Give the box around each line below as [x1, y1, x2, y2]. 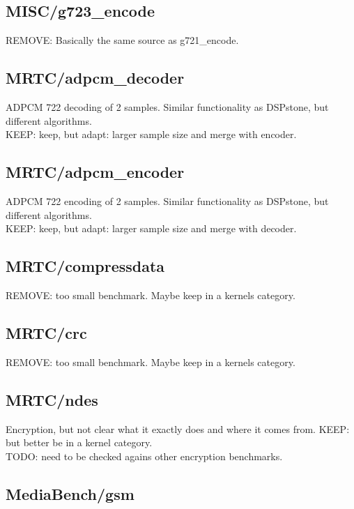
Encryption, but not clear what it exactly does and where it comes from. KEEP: [6, 421, 350, 436]
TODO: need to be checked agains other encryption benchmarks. [6, 448, 283, 463]
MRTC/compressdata [6, 255, 165, 277]
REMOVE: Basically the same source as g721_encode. [6, 33, 239, 47]
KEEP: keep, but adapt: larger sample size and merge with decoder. [6, 221, 297, 236]
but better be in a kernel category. [6, 435, 153, 450]
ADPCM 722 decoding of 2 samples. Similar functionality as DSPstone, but [6, 100, 329, 114]
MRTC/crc [6, 321, 87, 343]
